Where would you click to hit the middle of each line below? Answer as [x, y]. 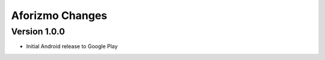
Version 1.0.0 [38, 31]
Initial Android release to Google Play [72, 46]
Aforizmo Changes [59, 15]
